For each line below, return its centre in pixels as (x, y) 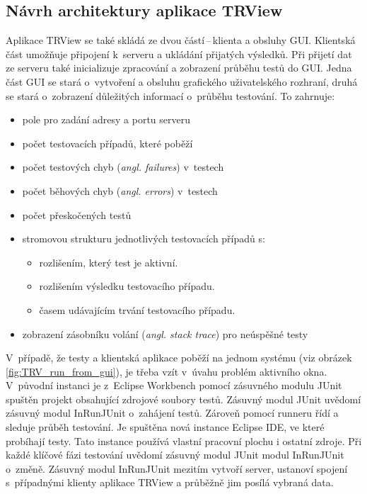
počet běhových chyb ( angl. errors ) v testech (120, 190)
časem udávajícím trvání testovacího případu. (137, 309)
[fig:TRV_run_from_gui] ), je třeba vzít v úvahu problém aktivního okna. (167, 371)
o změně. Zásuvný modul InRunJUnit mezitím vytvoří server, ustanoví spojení (177, 468)
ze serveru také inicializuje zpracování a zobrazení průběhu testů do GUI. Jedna (179, 68)
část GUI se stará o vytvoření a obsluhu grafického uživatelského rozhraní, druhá (182, 81)
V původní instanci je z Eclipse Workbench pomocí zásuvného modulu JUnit (174, 385)
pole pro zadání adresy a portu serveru (106, 119)
